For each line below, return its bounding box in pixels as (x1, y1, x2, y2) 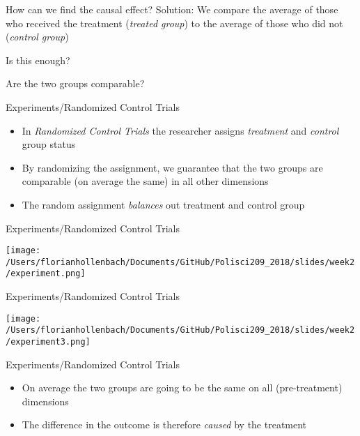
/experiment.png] (6, 269, 86, 279)
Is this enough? (6, 52, 70, 67)
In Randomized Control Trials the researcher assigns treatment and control (22, 123, 339, 137)
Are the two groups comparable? (6, 76, 145, 91)
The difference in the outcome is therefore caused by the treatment (22, 417, 307, 432)
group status (22, 137, 76, 151)
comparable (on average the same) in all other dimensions (22, 174, 269, 188)
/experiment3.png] (6, 337, 91, 347)
